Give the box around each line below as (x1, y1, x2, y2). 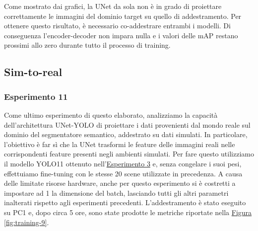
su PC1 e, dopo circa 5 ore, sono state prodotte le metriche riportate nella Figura (4, 207, 252, 217)
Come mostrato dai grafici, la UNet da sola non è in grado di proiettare (4, 1, 222, 11)
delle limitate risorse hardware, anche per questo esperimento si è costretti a (4, 178, 236, 188)
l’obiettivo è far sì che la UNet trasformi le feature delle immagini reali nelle (4, 139, 235, 149)
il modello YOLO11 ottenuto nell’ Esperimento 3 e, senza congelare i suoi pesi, (4, 158, 242, 168)
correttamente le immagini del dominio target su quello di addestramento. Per (4, 10, 242, 21)
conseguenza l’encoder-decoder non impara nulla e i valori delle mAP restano (4, 30, 238, 40)
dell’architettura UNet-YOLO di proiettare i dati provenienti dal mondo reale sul (4, 119, 251, 130)
